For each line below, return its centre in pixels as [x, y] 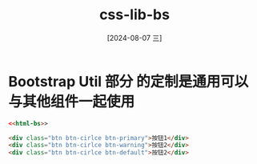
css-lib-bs [135, 15]
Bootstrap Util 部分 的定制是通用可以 [128, 81]
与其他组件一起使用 [72, 101]
